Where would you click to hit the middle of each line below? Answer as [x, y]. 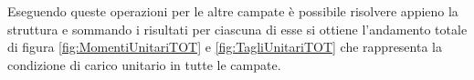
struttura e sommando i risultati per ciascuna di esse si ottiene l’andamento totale [237, 29]
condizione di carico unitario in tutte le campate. [144, 64]
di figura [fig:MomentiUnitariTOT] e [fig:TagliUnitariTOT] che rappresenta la [225, 47]
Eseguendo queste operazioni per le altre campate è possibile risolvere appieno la [233, 11]
